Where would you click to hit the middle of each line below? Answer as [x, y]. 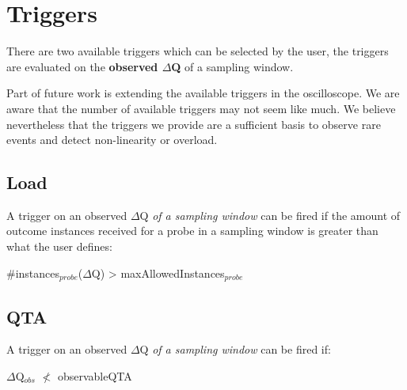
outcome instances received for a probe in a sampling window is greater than [192, 231]
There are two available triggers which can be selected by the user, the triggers [198, 51]
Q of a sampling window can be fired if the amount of [270, 215]
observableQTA [95, 375]
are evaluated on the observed [82, 66]
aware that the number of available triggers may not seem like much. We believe [201, 108]
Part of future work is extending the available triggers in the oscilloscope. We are [203, 93]
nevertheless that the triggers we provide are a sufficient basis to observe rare [194, 124]
